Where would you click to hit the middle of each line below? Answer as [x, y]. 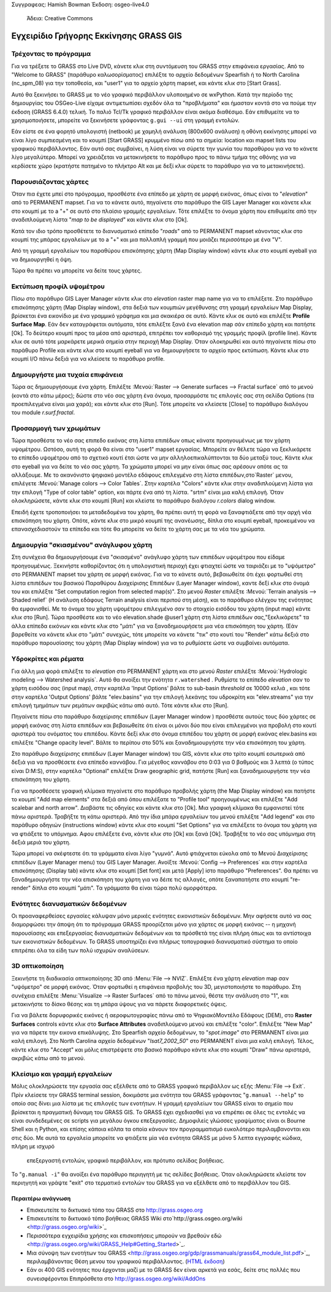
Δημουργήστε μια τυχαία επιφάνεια [67, 374]
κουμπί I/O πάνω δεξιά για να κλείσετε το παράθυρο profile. [88, 358]
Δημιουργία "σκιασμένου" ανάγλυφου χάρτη [82, 545]
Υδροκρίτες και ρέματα [48, 659]
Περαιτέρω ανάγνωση [41, 1199]
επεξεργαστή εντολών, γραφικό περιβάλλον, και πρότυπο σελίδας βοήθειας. [126, 1160]
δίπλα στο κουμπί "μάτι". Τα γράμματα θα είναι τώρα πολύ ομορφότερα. [124, 888]
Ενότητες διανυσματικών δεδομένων [69, 904]
